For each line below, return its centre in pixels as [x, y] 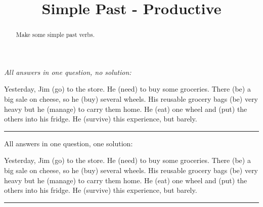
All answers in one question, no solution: [68, 72]
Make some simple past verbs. [55, 35]
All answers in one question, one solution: [69, 143]
